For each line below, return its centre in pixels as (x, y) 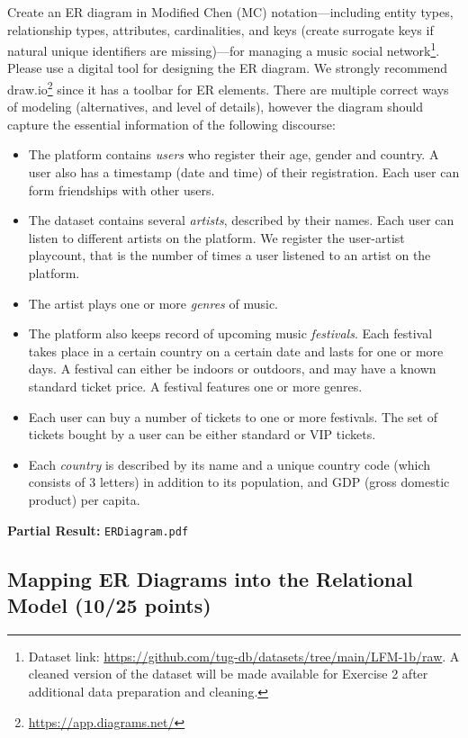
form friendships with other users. (121, 189)
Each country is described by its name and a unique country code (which (229, 464)
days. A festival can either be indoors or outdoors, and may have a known (232, 369)
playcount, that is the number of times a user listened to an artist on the (229, 255)
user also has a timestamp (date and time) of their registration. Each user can (244, 172)
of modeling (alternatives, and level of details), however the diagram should (215, 107)
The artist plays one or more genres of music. (153, 303)
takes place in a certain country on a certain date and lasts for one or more (236, 351)
